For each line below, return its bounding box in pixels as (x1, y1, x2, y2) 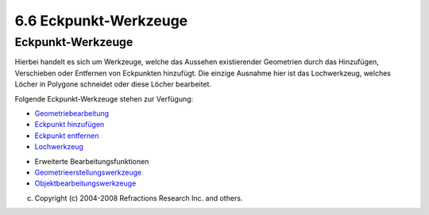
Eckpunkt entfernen (34, 131, 99, 140)
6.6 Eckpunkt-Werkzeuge (14, 12, 188, 29)
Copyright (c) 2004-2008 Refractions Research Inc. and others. (34, 193, 243, 202)
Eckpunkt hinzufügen (34, 120, 105, 129)
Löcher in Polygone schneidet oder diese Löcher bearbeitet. (14, 79, 212, 89)
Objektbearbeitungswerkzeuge (34, 179, 137, 188)
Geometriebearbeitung (34, 108, 110, 118)
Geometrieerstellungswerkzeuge (34, 167, 142, 177)
